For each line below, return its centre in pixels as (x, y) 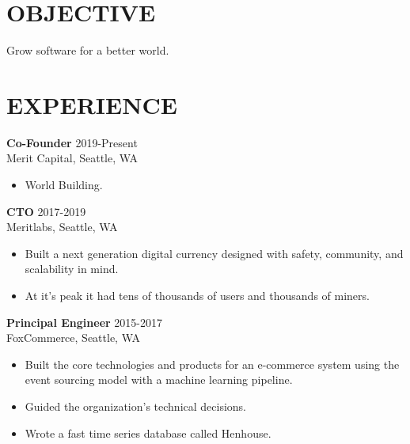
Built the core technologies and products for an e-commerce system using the (212, 364)
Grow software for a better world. (88, 50)
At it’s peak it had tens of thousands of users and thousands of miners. (197, 295)
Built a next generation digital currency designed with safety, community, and (214, 253)
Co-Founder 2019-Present (72, 142)
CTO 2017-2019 (46, 211)
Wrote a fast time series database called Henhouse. (148, 433)
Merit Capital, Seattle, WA (72, 158)
